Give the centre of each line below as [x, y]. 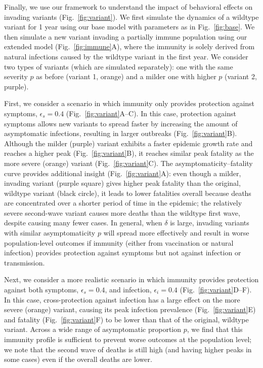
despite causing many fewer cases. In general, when [83, 223]
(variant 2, [241, 76]
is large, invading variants [210, 223]
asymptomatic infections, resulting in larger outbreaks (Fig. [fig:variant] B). [121, 133]
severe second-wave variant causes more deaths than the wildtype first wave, [122, 212]
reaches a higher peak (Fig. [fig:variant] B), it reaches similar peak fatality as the [129, 153]
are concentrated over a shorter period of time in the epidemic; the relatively [123, 203]
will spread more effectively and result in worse [176, 233]
